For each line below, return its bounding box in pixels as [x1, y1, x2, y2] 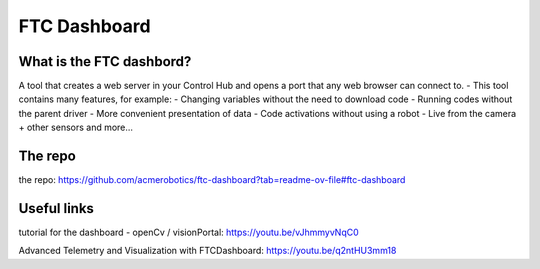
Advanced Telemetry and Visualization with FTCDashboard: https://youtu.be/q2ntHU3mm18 [18, 245, 397, 257]
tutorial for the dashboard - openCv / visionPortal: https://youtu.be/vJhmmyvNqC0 [18, 226, 359, 239]
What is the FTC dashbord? [18, 53, 192, 70]
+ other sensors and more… [18, 121, 134, 134]
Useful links [18, 200, 95, 217]
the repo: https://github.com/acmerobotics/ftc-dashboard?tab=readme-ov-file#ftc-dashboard [18, 174, 406, 186]
